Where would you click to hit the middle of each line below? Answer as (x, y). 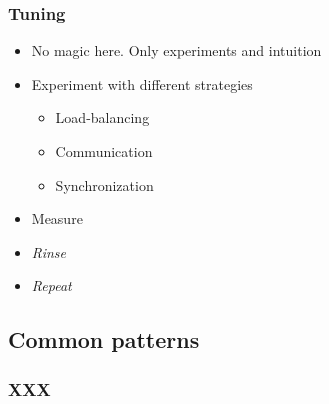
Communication (104, 151)
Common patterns (104, 339)
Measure (57, 218)
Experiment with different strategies (142, 83)
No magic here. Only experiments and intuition (176, 50)
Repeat (51, 285)
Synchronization (104, 184)
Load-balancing (102, 117)
